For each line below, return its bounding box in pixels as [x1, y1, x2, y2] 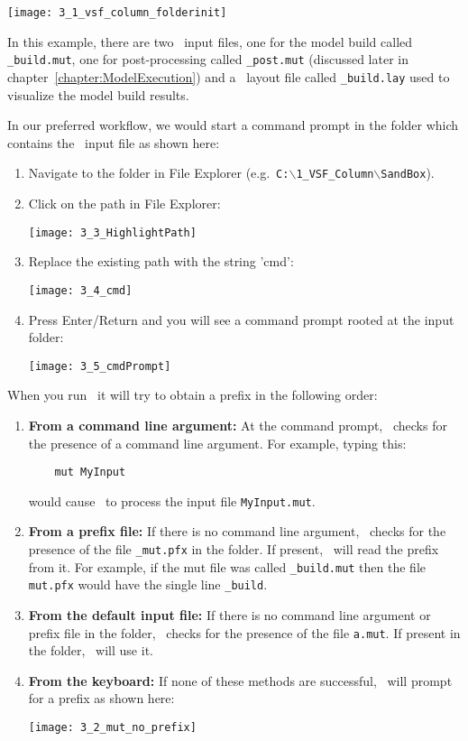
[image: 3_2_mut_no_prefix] [28, 721, 197, 735]
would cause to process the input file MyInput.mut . [28, 491, 316, 510]
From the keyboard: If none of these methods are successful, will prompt [28, 671, 453, 690]
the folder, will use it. [28, 641, 153, 660]
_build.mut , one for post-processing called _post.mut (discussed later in [7, 50, 408, 69]
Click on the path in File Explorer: [28, 194, 221, 212]
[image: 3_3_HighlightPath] [28, 226, 197, 239]
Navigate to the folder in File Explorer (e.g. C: [28, 163, 289, 182]
